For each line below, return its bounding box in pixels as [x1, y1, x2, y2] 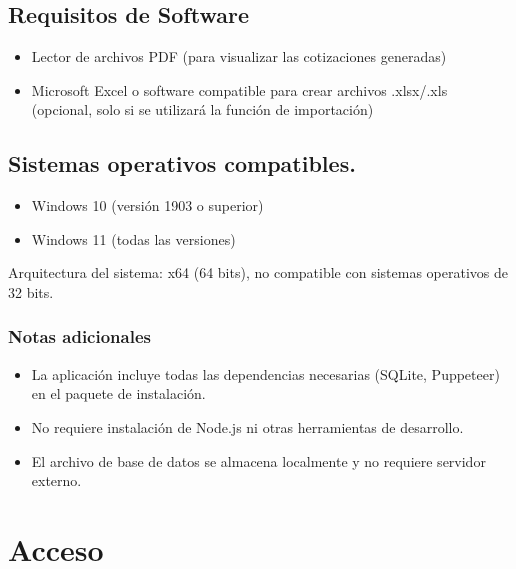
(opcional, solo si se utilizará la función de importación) [31, 99, 374, 120]
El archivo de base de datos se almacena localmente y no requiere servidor [31, 450, 486, 471]
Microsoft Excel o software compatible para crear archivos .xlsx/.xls [31, 79, 448, 100]
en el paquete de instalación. [31, 383, 206, 404]
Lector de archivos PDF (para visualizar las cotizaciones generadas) [31, 46, 447, 67]
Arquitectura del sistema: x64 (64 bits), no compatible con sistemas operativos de [8, 262, 508, 283]
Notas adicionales [8, 324, 151, 349]
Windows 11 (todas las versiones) [31, 228, 236, 249]
